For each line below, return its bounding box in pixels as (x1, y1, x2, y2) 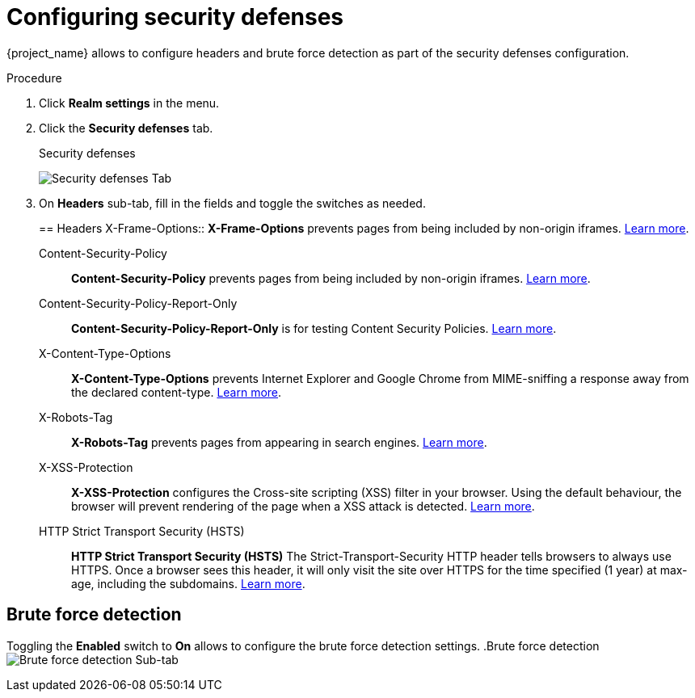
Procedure (6, 70, 62, 85)
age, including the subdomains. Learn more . (71, 576, 305, 591)
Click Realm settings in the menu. (39, 95, 220, 110)
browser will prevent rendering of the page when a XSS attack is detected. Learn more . (71, 498, 535, 513)
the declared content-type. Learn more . (71, 385, 282, 399)
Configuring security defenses (6, 3, 344, 31)
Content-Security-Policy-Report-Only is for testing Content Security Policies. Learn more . (71, 321, 557, 335)
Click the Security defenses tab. (39, 120, 213, 135)
